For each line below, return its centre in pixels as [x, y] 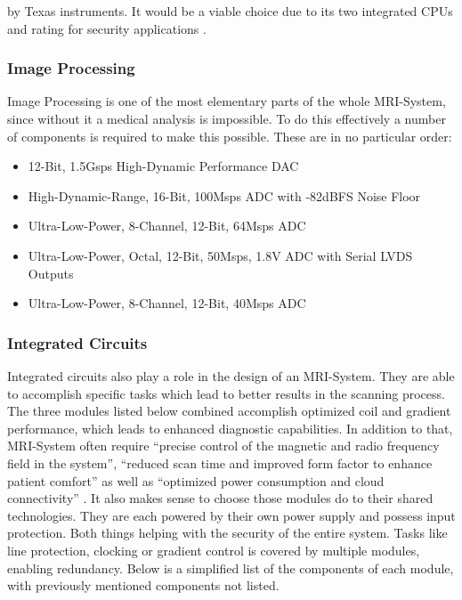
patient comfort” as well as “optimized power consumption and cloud [196, 480]
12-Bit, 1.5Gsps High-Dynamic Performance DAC [163, 166]
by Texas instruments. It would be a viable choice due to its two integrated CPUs [230, 11]
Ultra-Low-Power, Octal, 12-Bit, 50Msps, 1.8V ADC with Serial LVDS [220, 255]
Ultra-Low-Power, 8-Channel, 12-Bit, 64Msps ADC [167, 226]
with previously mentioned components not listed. [143, 585]
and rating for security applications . [107, 28]
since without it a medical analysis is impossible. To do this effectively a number [227, 118]
